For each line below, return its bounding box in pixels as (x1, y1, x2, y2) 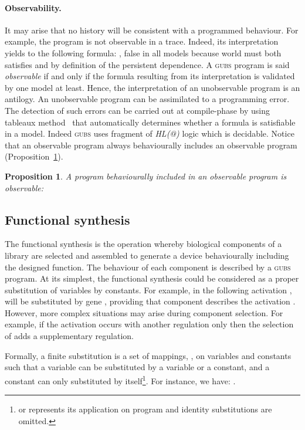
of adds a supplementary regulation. (5, 330, 134, 342)
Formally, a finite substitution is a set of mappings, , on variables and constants (5, 349, 292, 361)
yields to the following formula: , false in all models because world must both (5, 46, 282, 59)
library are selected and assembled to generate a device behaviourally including (5, 249, 289, 261)
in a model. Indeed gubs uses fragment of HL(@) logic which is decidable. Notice (5, 127, 294, 140)
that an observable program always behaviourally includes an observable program (5, 138, 297, 151)
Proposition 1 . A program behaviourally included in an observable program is (5, 170, 287, 182)
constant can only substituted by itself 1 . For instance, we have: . (5, 373, 236, 387)
